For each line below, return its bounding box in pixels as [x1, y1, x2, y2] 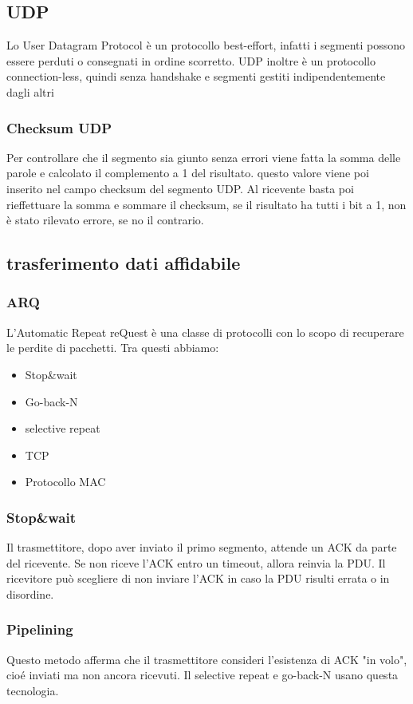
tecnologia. [6, 682, 59, 698]
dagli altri [6, 83, 54, 100]
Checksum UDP [6, 117, 112, 137]
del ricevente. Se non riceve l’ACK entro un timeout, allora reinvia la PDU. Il [6, 554, 386, 571]
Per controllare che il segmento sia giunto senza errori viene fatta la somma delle [6, 148, 401, 165]
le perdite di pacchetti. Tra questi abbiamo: [6, 339, 219, 356]
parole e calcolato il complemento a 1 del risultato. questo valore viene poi [6, 164, 369, 181]
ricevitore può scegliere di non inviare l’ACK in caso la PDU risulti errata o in [6, 570, 390, 587]
